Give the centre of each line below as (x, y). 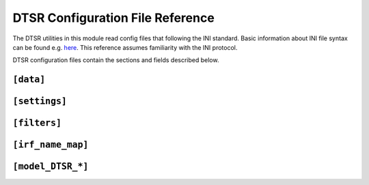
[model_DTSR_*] (51, 167)
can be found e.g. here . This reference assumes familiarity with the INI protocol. (125, 47)
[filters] (37, 123)
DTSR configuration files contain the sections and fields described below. (116, 60)
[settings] (40, 101)
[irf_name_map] (51, 145)
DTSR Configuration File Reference (113, 18)
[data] (29, 80)
